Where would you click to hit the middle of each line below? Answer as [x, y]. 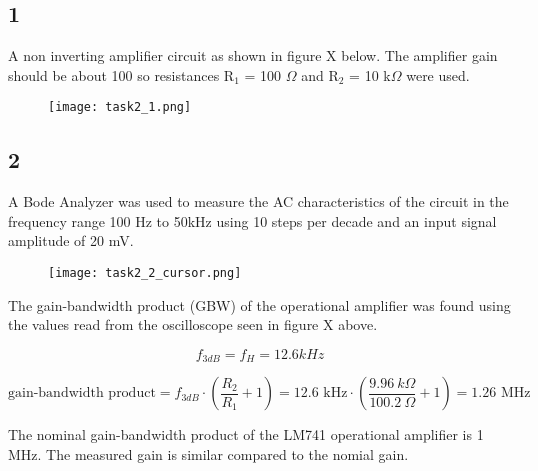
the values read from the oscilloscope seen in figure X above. [193, 324]
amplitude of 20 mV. [71, 240]
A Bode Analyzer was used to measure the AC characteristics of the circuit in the [258, 201]
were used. [438, 74]
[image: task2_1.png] [120, 107]
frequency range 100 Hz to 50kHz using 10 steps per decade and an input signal [252, 220]
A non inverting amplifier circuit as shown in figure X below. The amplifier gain [253, 55]
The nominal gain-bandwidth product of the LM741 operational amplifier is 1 [246, 434]
